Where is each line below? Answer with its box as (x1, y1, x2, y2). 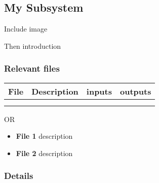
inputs (86, 85, 112, 97)
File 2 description (16, 147, 73, 158)
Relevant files (4, 62, 60, 75)
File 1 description (16, 131, 73, 141)
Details (4, 169, 33, 182)
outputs (120, 85, 151, 97)
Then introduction (4, 40, 61, 51)
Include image (4, 23, 48, 34)
